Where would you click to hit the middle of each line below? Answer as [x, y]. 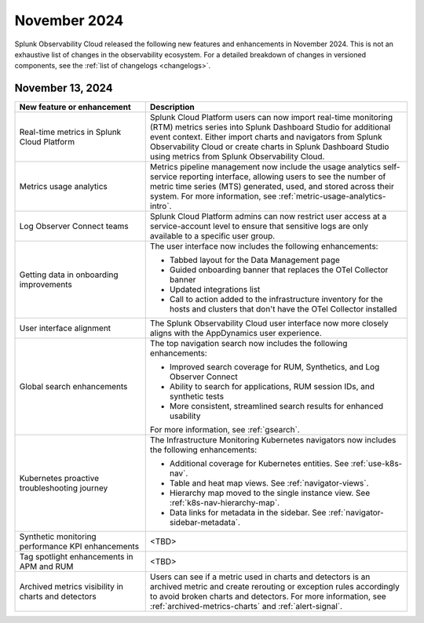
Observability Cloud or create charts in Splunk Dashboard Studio [269, 147]
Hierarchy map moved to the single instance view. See [270, 493]
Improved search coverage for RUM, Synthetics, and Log [274, 367]
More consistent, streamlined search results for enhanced [276, 406]
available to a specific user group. [212, 236]
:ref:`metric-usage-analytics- [332, 196]
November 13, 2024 [64, 88]
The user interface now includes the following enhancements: [264, 246]
